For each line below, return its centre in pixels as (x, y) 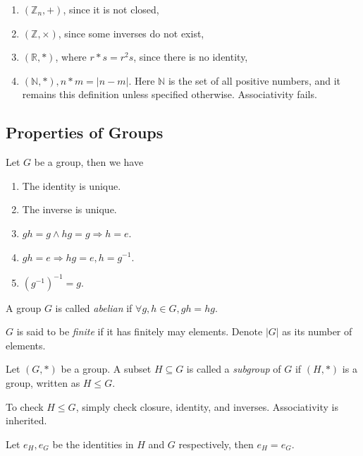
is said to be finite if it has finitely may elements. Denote (140, 331)
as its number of (317, 331)
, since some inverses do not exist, (131, 33)
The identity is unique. (72, 185)
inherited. (26, 420)
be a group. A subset (106, 369)
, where (71, 57)
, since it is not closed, (111, 9)
